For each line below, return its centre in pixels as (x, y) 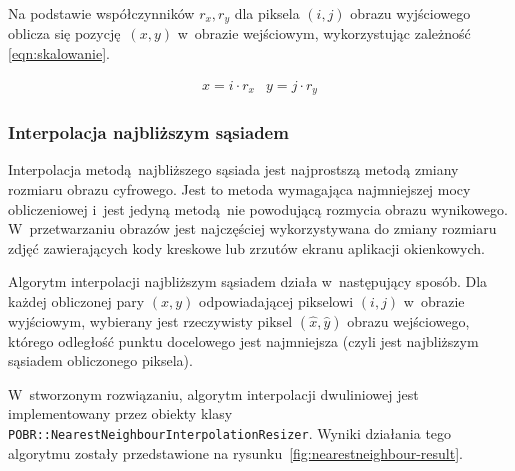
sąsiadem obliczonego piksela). (100, 360)
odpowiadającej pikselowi (276, 300)
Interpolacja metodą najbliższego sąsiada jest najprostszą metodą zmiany (233, 169)
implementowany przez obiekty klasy (120, 413)
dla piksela (267, 13)
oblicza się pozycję (64, 33)
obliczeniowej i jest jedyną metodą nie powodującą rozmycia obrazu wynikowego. (258, 208)
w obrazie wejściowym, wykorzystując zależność (324, 33)
